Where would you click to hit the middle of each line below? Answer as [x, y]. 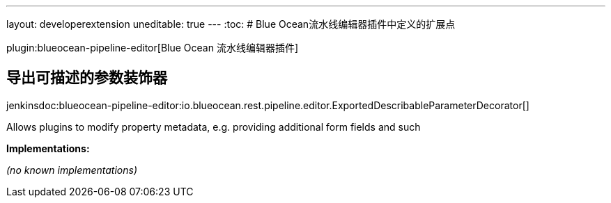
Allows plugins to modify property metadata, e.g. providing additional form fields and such [214, 127]
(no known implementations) [72, 170]
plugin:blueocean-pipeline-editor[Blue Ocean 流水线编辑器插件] [152, 48]
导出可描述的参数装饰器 [87, 78]
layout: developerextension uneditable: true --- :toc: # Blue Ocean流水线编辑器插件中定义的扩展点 [231, 24]
